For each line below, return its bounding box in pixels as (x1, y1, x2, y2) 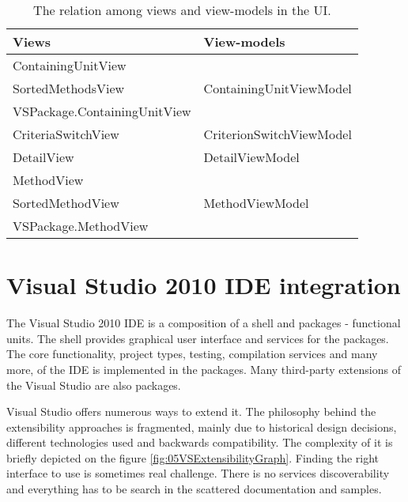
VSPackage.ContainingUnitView (13, 102, 191, 120)
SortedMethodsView (13, 79, 125, 97)
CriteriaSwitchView (13, 125, 119, 143)
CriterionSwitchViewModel (203, 125, 352, 143)
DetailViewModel (203, 148, 300, 166)
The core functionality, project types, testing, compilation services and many (6, 345, 378, 362)
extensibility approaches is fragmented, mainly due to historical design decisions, (6, 418, 397, 435)
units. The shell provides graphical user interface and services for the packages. (6, 330, 389, 346)
